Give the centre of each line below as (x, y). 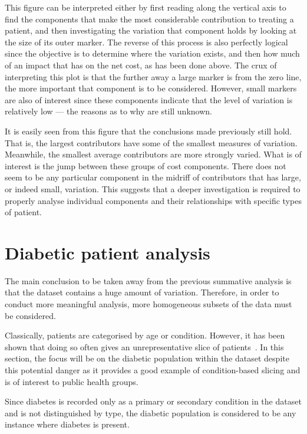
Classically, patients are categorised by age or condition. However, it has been (145, 335)
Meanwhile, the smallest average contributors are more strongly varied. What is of (153, 154)
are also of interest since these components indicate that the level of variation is (149, 99)
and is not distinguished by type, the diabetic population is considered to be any (151, 412)
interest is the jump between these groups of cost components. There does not (146, 165)
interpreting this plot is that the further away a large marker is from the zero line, (153, 76)
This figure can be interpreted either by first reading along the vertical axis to (146, 7)
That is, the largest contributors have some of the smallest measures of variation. (151, 142)
